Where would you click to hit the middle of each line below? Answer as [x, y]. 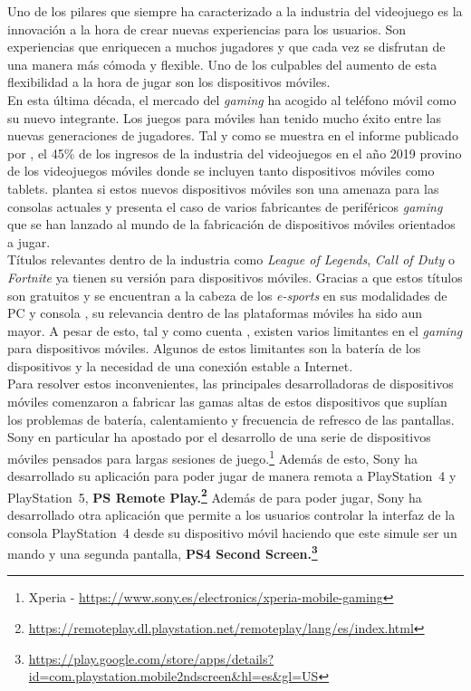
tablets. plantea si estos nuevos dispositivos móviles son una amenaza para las [223, 188]
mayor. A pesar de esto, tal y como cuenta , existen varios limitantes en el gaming [235, 330]
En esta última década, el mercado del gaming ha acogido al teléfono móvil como [232, 99]
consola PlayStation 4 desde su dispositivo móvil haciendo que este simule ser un [232, 532]
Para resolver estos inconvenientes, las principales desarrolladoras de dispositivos [231, 384]
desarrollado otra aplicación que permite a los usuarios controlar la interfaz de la [231, 514]
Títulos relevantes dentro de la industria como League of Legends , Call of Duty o [231, 259]
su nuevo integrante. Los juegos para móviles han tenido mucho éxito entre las [224, 117]
